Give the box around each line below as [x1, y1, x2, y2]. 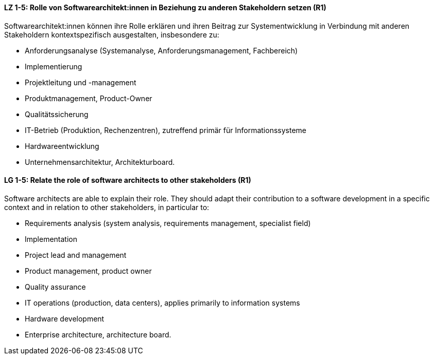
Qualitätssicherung [25, 109, 89, 119]
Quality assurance [25, 282, 86, 291]
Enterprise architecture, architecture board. [25, 330, 171, 339]
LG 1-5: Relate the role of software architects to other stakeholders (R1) [4, 176, 251, 185]
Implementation [25, 234, 77, 243]
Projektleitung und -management [25, 78, 136, 87]
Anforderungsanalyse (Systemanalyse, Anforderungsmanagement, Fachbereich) [25, 46, 298, 55]
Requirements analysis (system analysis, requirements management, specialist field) [25, 218, 311, 228]
